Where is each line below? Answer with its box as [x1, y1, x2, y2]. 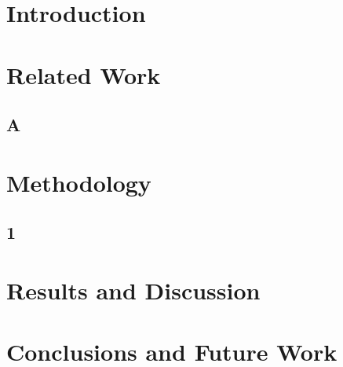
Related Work [6, 58, 161, 90]
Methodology [6, 166, 151, 198]
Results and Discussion [6, 273, 261, 306]
